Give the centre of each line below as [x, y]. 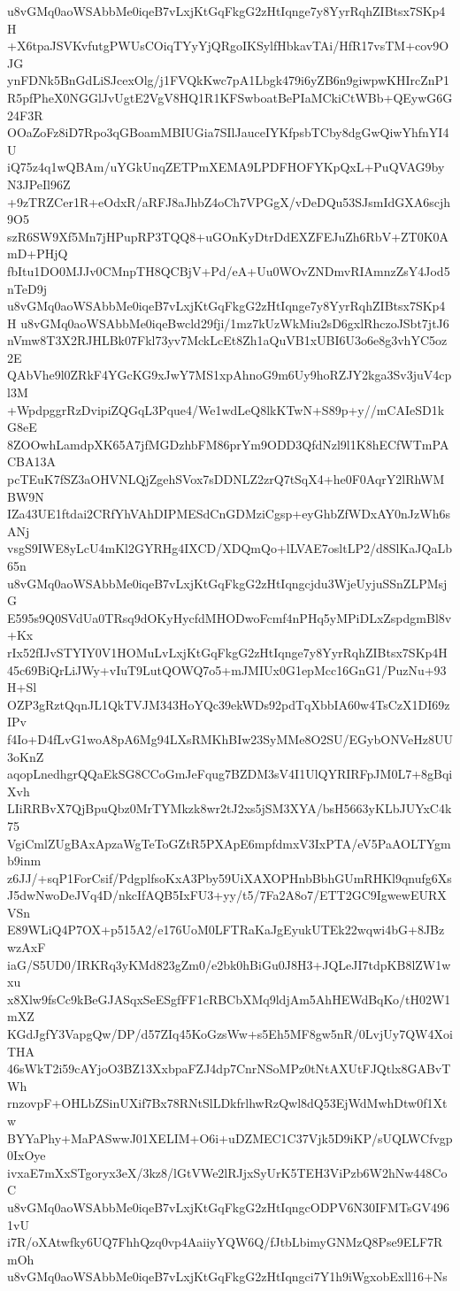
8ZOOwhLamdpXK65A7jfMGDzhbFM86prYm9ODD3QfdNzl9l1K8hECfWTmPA [228, 444]
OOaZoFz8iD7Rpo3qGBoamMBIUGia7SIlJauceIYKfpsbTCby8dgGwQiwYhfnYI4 [228, 132]
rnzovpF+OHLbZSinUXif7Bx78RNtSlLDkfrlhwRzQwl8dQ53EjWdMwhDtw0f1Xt [227, 1103]
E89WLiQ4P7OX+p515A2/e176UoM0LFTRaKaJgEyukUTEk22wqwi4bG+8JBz [226, 930]
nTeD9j [27, 288]
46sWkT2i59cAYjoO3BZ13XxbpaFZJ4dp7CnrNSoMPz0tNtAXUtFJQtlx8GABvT [229, 1068]
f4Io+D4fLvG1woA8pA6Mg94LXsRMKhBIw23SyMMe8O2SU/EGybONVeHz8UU [230, 738]
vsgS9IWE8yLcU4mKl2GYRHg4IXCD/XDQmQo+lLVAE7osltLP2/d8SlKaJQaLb [230, 548]
